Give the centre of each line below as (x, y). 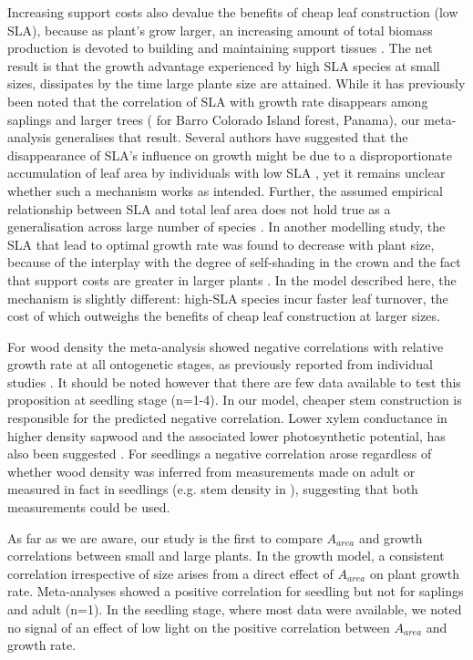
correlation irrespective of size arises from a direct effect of (170, 573)
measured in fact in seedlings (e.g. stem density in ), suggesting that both (213, 489)
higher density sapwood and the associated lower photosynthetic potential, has (226, 435)
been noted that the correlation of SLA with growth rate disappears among (218, 101)
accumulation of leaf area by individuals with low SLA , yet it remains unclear (226, 173)
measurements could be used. (89, 507)
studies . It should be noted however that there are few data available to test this (234, 382)
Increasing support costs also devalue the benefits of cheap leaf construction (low (233, 12)
